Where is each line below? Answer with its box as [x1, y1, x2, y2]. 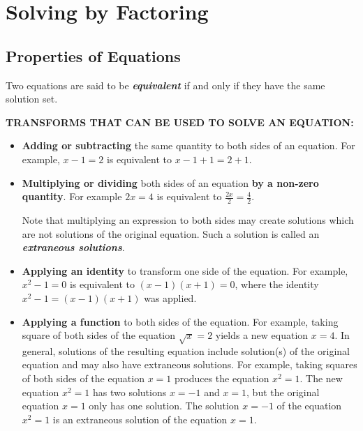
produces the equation [174, 371, 269, 386]
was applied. [144, 290, 197, 305]
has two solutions [93, 384, 167, 399]
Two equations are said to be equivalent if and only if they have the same [6, 77, 325, 92]
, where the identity [235, 277, 319, 292]
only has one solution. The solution [89, 398, 239, 413]
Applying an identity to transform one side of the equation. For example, [22, 263, 348, 278]
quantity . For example [22, 189, 122, 204]
